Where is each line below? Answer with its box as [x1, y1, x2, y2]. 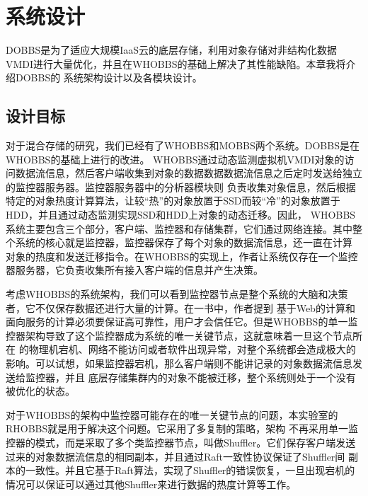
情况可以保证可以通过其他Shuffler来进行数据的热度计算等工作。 [6, 476, 297, 491]
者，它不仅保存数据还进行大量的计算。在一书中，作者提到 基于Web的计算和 [6, 300, 355, 315]
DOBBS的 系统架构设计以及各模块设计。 [15, 70, 202, 85]
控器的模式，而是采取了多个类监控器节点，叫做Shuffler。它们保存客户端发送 [6, 434, 356, 449]
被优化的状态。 [6, 383, 75, 398]
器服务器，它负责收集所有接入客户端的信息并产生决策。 [6, 263, 263, 277]
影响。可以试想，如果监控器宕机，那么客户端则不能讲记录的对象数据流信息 [6, 356, 352, 371]
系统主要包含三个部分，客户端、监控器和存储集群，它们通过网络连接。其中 [6, 221, 352, 236]
